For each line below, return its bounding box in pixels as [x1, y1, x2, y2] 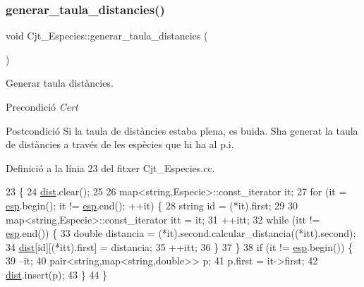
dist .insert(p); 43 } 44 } [6, 267, 108, 281]
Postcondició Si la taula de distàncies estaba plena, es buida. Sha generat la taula [6, 123, 358, 138]
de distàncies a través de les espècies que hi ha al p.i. [6, 137, 234, 152]
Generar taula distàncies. [6, 75, 114, 90]
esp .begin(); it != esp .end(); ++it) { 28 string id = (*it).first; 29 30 [6, 197, 298, 212]
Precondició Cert [6, 99, 78, 114]
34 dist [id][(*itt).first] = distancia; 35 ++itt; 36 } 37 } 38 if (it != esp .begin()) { [6, 239, 353, 254]
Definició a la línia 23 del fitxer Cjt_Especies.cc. [6, 160, 215, 175]
